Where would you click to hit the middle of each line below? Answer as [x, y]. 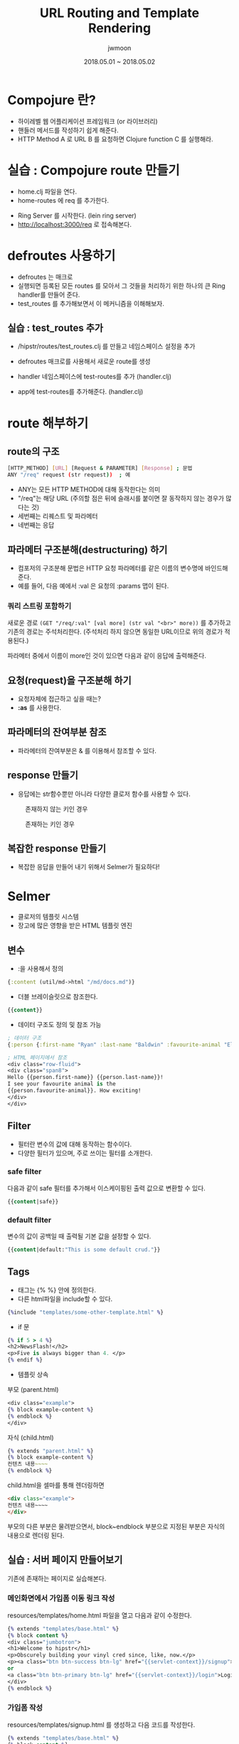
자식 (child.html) [31, 1437]
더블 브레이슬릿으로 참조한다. [58, 996]
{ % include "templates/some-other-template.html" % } [85, 1312]
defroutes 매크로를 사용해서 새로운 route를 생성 [84, 361]
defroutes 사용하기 [62, 256]
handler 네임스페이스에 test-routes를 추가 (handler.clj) [95, 377]
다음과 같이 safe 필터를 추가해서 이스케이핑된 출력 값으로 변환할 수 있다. [107, 1188]
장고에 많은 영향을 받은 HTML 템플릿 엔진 [75, 925]
